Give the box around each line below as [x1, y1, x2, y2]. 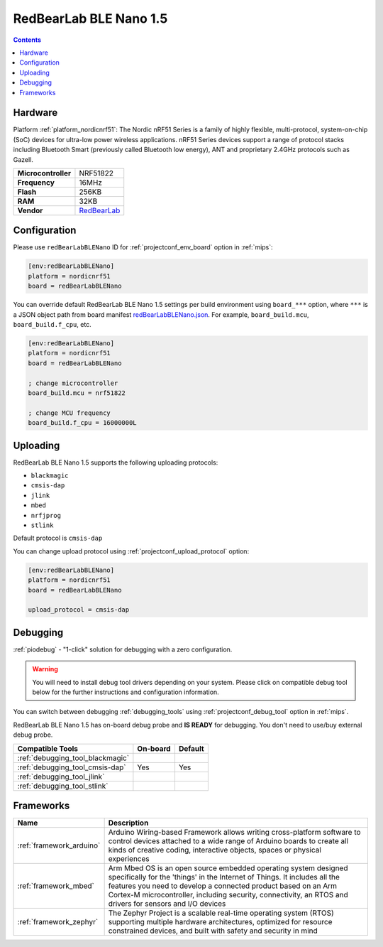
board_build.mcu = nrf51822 [28, 389, 126, 397]
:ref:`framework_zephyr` [17, 917, 99, 927]
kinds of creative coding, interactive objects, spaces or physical [108, 845, 322, 855]
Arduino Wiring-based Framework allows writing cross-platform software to [108, 828, 361, 838]
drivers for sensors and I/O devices [108, 899, 226, 909]
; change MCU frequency [28, 408, 111, 417]
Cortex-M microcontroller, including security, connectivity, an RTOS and [108, 890, 349, 900]
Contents [13, 36, 42, 44]
